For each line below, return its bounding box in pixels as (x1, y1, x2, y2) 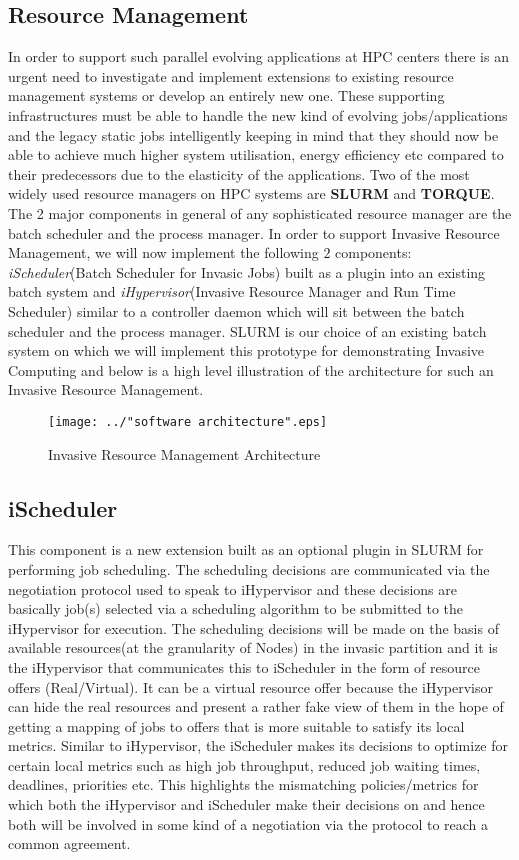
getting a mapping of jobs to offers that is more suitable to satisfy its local (8, 715, 465, 736)
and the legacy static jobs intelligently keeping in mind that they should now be (8, 124, 499, 145)
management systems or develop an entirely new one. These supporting (8, 85, 445, 106)
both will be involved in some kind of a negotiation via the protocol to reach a (8, 813, 489, 834)
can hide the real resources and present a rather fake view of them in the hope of (8, 696, 504, 717)
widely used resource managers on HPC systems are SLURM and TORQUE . (8, 183, 495, 204)
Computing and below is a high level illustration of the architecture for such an (8, 359, 494, 380)
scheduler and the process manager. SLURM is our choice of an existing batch (8, 320, 487, 341)
